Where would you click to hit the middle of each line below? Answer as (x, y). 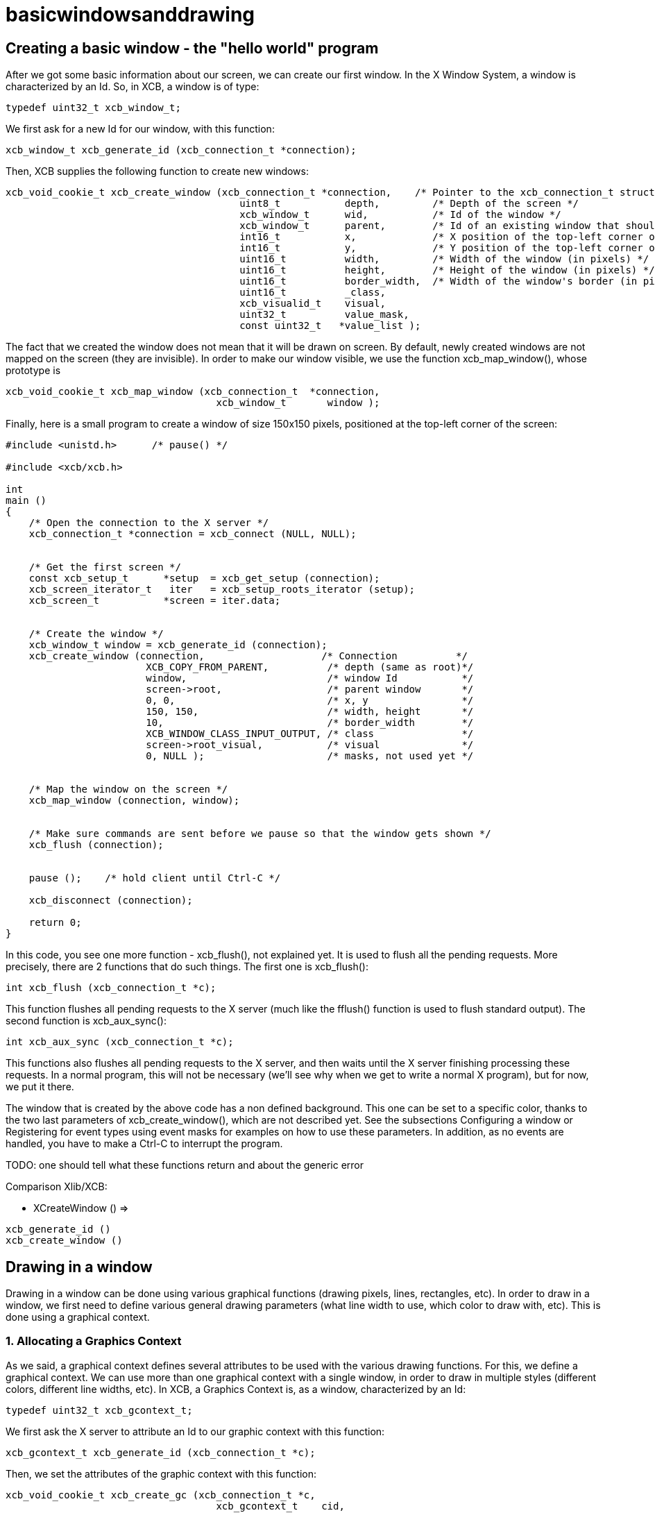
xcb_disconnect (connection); (111, 901)
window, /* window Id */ (310, 678)
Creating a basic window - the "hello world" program (192, 48)
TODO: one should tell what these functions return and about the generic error (185, 1165)
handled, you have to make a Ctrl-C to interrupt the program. (144, 1144)
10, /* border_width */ (310, 723)
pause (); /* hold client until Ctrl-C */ (155, 878)
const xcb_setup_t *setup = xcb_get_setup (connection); (204, 578)
